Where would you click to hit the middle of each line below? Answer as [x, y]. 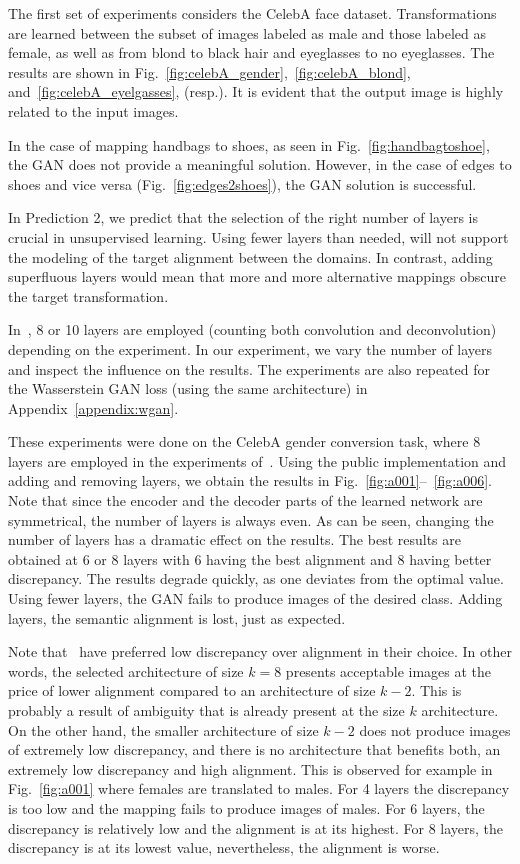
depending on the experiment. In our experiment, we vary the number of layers [250, 348]
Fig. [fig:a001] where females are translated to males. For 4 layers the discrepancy [259, 788]
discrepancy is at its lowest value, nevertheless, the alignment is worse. [224, 847]
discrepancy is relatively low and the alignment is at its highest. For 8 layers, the [256, 827]
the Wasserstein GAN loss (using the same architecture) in [188, 388]
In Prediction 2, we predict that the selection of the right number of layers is [243, 217]
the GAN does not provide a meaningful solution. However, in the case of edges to [260, 164]
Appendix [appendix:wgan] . [93, 407]
